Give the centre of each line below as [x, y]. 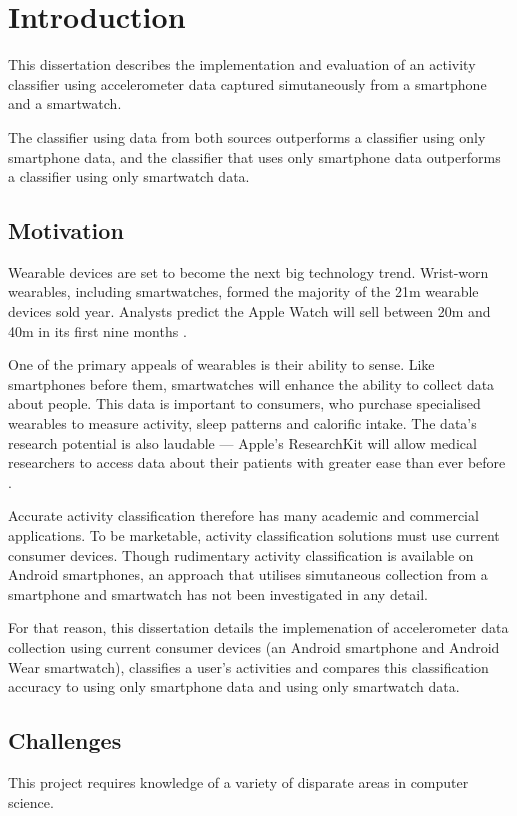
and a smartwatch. [65, 103]
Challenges [65, 740]
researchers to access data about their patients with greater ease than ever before [257, 462]
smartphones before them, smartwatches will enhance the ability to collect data [251, 383]
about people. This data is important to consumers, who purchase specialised [244, 403]
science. [31, 801]
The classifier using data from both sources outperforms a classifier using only [247, 136]
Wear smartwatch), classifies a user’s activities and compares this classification [248, 666]
